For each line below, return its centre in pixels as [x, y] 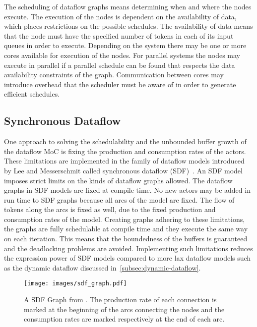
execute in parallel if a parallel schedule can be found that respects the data [120, 65]
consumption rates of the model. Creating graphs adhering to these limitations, [125, 219]
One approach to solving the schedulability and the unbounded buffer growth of [125, 141]
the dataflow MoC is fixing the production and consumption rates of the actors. [125, 151]
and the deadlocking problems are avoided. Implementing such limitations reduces [128, 248]
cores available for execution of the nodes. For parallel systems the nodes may [122, 55]
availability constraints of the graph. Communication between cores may [114, 75]
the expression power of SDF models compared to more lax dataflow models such [128, 258]
